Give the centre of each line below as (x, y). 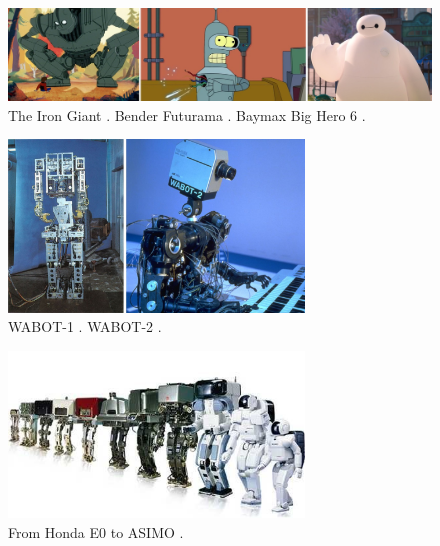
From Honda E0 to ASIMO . (96, 531)
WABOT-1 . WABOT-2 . (85, 326)
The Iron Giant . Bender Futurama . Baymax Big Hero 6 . (187, 114)
